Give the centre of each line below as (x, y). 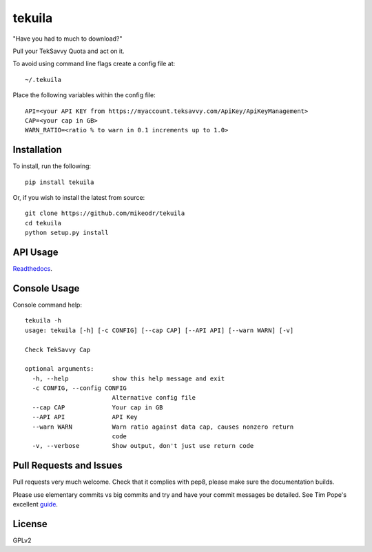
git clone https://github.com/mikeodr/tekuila (105, 213)
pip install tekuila (60, 182)
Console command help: (48, 305)
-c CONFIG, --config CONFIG (80, 388)
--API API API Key (85, 417)
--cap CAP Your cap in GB (97, 407)
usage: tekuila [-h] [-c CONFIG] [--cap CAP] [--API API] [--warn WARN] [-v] (159, 330)
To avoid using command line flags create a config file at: (94, 64)
